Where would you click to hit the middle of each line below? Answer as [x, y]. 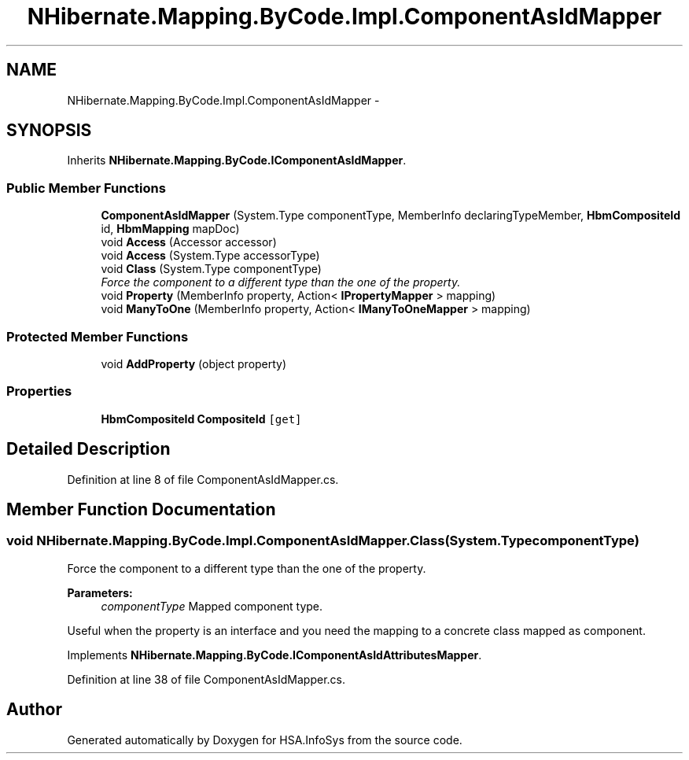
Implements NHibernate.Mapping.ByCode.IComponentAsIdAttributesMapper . [274, 655]
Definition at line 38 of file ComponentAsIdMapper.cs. [206, 679]
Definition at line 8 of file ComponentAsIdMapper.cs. [203, 479]
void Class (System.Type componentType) [211, 269]
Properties [39, 391]
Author [34, 710]
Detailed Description [88, 449]
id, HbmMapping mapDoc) [170, 229]
